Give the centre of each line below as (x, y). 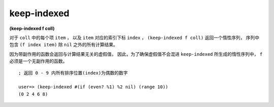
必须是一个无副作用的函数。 (38, 61)
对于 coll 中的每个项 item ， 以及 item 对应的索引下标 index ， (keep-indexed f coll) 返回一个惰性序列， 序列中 (134, 38)
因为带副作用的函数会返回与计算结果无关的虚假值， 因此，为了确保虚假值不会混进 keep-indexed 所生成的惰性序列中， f (136, 54)
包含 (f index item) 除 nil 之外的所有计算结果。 (64, 45)
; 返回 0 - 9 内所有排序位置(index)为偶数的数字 (73, 73)
